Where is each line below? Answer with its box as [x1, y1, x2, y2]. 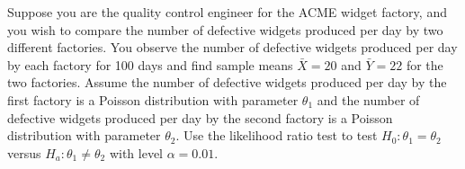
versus [7, 143, 41, 162]
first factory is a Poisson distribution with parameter [7, 90, 299, 109]
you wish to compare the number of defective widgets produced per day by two [7, 20, 443, 39]
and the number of [317, 90, 420, 109]
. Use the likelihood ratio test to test [175, 126, 378, 145]
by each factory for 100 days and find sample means [7, 55, 293, 74]
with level [109, 143, 163, 162]
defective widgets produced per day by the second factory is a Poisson [7, 108, 393, 127]
